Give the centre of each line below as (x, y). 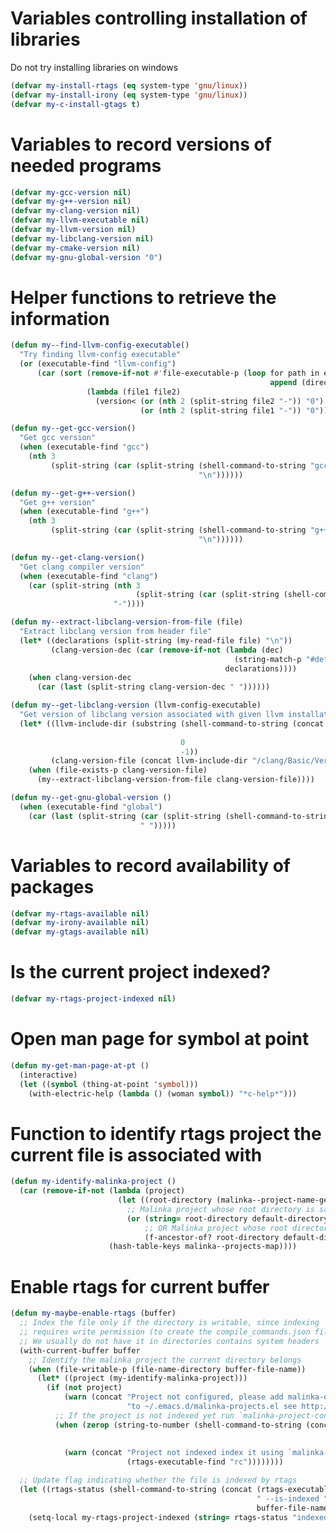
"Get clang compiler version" (82, 567)
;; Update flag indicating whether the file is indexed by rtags (158, 1480)
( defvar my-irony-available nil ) (80, 923)
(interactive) (48, 1075)
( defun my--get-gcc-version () (73, 428)
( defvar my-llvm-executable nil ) (80, 220)
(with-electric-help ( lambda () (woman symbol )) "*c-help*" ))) (163, 1093)
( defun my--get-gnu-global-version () (91, 798)
